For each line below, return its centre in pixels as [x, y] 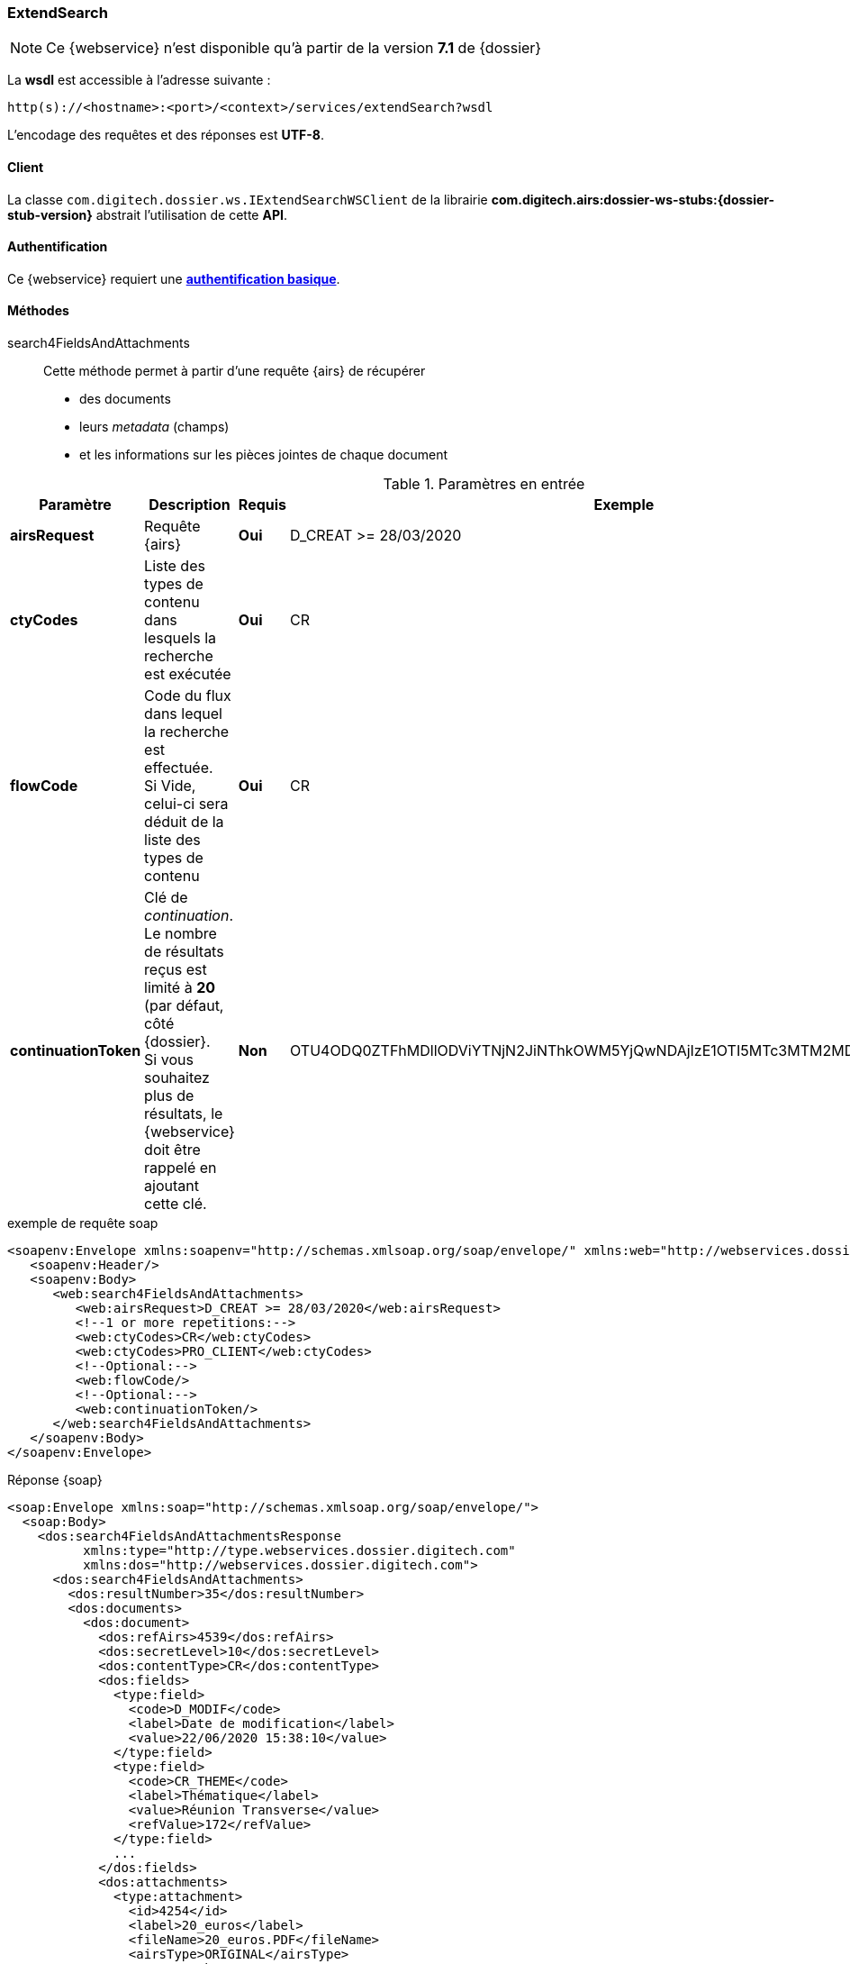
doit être [172, 1150]
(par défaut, [184, 1006]
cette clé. [176, 1204]
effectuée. [179, 768]
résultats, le [184, 1114]
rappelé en [181, 1168]
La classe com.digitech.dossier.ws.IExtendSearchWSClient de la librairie [248, 199]
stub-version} [50, 214]
